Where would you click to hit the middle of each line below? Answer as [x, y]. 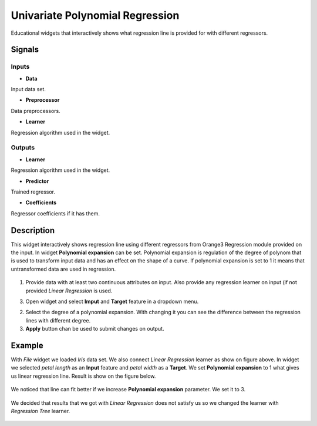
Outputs [23, 148]
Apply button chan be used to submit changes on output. [95, 329]
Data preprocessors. [36, 111]
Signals [25, 50]
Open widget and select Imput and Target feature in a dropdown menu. [112, 301]
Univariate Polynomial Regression [95, 15]
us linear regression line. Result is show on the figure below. [83, 376]
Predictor [37, 181]
